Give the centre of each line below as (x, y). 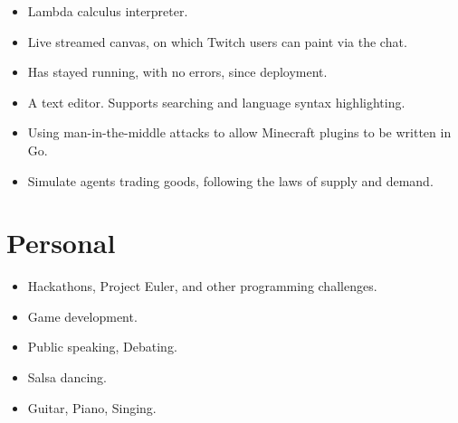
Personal (61, 243)
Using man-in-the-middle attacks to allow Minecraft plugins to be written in (239, 132)
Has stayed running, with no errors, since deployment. (177, 72)
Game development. (82, 316)
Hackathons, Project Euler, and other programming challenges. (202, 286)
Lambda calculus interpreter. (108, 11)
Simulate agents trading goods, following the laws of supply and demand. (230, 180)
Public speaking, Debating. (102, 347)
